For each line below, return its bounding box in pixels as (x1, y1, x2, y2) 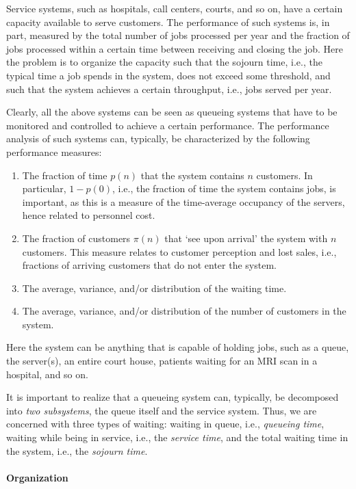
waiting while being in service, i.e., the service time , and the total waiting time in (6, 430, 348, 445)
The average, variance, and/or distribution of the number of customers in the (22, 304, 346, 318)
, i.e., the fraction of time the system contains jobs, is (112, 181, 336, 196)
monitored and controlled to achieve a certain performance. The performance (6, 118, 329, 132)
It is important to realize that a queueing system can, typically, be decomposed (6, 390, 339, 404)
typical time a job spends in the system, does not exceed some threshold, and (6, 68, 331, 82)
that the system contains (140, 168, 244, 182)
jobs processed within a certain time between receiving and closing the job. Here (6, 41, 343, 55)
